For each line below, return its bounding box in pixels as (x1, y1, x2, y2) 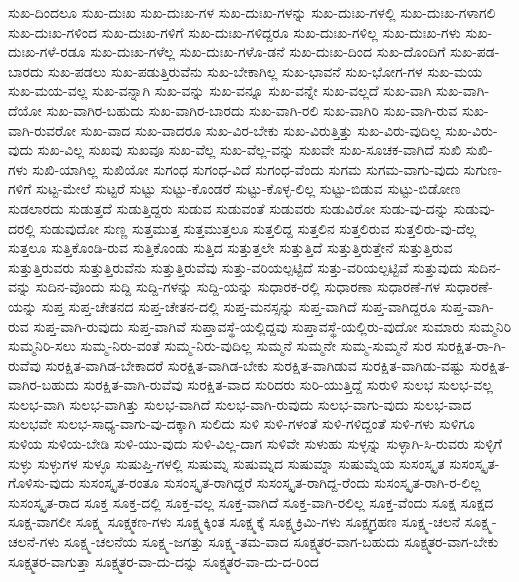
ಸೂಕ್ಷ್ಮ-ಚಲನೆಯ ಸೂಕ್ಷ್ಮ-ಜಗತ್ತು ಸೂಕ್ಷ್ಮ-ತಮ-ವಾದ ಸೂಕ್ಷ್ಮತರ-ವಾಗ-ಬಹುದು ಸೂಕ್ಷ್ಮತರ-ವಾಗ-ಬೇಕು (63, 531, 499, 552)
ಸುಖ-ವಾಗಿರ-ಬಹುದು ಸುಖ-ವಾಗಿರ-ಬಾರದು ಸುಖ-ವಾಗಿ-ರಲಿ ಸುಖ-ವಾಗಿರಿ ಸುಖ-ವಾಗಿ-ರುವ (46, 99, 458, 120)
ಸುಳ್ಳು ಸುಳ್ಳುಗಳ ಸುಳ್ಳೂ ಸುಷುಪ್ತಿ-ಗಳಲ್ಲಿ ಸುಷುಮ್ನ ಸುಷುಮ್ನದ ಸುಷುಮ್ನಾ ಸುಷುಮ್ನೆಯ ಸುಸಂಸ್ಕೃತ (8, 452, 445, 473)
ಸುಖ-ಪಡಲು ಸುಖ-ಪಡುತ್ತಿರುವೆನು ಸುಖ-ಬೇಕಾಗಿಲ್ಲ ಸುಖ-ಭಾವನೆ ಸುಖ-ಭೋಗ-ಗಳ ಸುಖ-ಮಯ (48, 60, 483, 81)
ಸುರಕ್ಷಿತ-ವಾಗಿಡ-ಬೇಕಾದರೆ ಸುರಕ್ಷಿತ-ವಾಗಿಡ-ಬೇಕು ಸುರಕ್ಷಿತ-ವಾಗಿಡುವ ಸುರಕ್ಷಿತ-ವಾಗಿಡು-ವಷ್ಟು (45, 354, 466, 375)
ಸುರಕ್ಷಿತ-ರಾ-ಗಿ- (436, 335, 506, 356)
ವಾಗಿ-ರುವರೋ (8, 119, 77, 140)
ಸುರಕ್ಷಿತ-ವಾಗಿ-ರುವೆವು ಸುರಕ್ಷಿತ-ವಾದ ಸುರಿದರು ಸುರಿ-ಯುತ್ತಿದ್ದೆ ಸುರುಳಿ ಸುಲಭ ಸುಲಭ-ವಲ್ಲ (83, 374, 493, 395)
